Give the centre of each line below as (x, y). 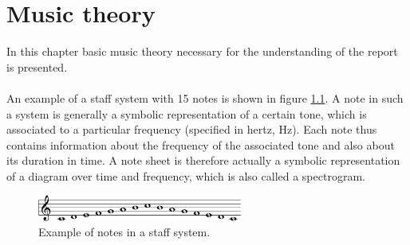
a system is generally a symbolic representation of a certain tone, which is (187, 113)
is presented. (37, 66)
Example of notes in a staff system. (124, 232)
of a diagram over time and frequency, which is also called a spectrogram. (186, 175)
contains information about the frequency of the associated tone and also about (201, 144)
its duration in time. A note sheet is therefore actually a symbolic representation (203, 160)
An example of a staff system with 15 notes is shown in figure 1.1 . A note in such (205, 97)
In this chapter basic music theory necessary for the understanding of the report (202, 51)
